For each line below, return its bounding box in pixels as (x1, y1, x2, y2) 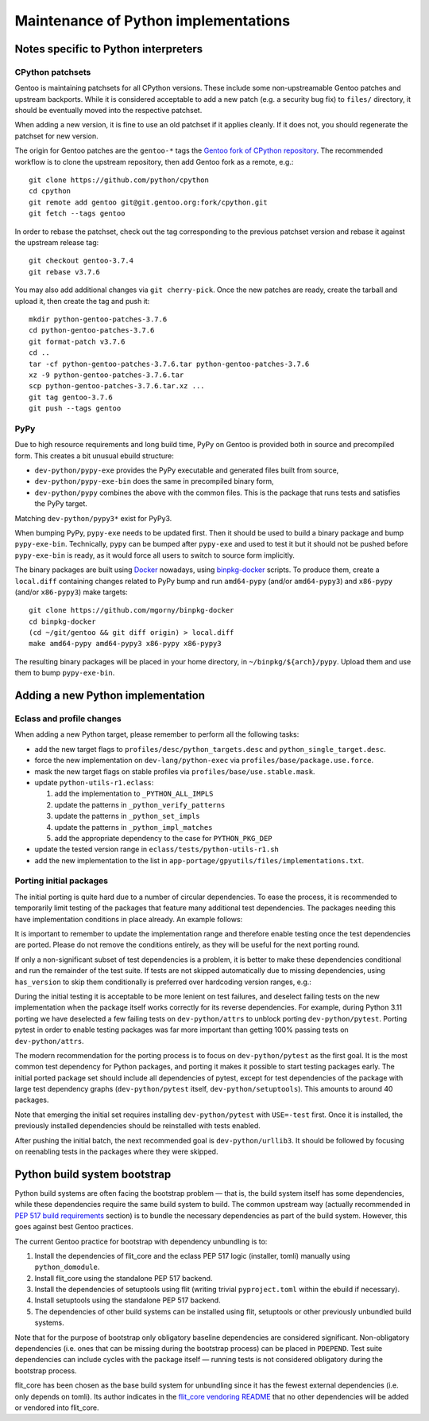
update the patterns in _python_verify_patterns (54, 800, 226, 809)
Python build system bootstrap (14, 1167, 172, 1181)
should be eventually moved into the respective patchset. (14, 106, 203, 115)
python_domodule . (34, 1262, 100, 1272)
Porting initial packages (14, 875, 109, 886)
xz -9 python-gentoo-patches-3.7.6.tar (29, 370, 184, 380)
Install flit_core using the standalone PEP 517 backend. (34, 1273, 213, 1283)
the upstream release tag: (14, 238, 99, 247)
